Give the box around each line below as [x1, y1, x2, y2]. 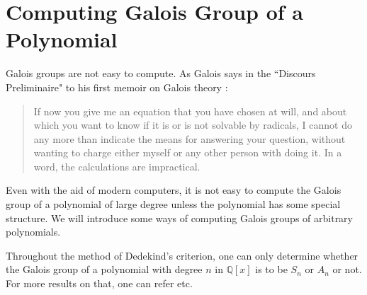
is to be [255, 262, 288, 277]
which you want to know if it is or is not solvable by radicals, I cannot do [33, 117, 352, 132]
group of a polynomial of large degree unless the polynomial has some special [6, 197, 341, 212]
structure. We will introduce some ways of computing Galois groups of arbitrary [6, 210, 353, 225]
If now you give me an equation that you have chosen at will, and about [33, 103, 347, 118]
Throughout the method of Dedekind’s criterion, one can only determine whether [6, 248, 358, 262]
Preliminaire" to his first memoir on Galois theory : [6, 79, 228, 94]
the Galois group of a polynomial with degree [6, 262, 203, 277]
